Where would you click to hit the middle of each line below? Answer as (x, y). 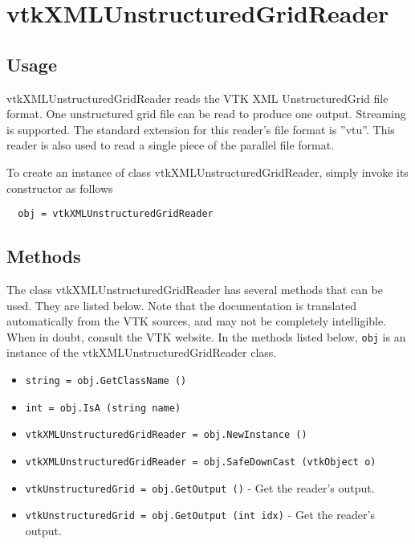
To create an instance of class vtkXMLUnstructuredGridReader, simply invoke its (207, 172)
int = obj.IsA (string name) (103, 408)
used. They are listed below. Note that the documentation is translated (181, 305)
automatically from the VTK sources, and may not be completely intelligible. (197, 321)
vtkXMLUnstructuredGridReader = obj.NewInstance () (166, 435)
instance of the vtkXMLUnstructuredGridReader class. (142, 352)
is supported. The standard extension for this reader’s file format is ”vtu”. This (201, 129)
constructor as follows (60, 188)
